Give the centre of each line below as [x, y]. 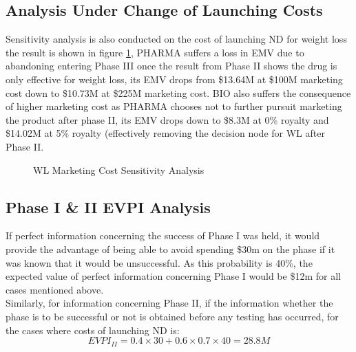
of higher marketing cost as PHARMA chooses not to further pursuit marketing [174, 106]
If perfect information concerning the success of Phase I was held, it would [163, 235]
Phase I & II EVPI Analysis [108, 207]
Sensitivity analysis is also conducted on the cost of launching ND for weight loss [176, 39]
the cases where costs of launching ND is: [93, 330]
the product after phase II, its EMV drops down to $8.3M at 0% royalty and [167, 119]
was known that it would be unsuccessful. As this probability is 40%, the [159, 262]
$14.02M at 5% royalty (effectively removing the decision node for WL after [165, 133]
